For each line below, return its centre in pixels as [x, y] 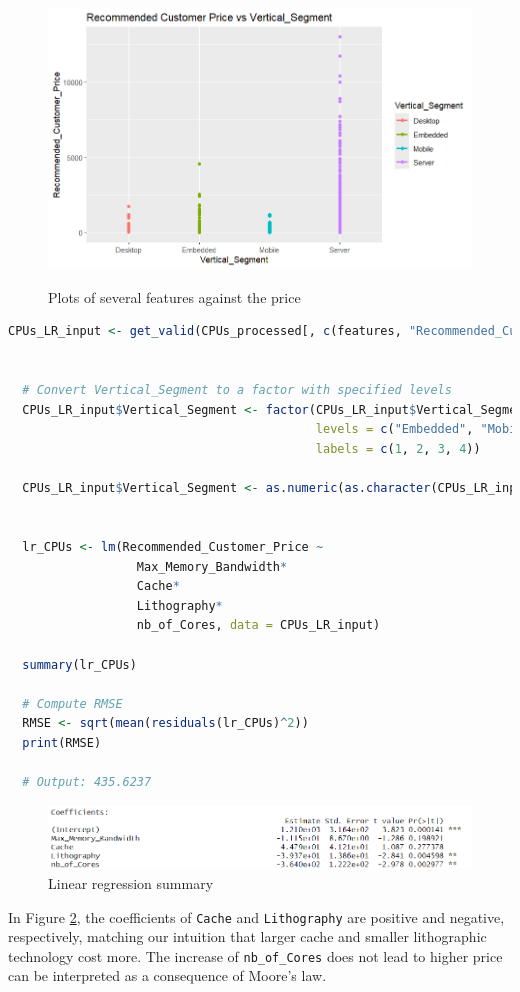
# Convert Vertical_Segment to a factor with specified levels [237, 390]
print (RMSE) [62, 742]
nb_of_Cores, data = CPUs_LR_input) [258, 625]
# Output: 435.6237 [87, 782]
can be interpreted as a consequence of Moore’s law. [167, 975]
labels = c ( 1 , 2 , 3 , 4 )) [398, 449]
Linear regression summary [131, 882]
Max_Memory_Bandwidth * [212, 566]
